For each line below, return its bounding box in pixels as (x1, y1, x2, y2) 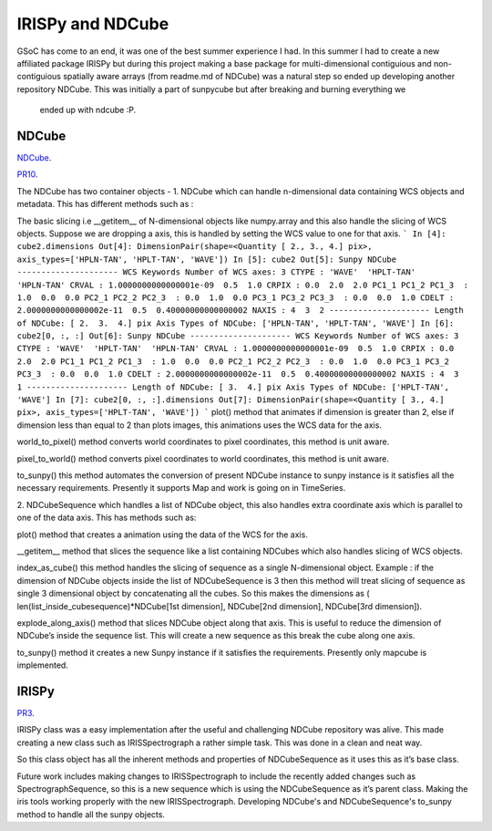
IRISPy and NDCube (16, 14, 169, 34)
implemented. (16, 660, 68, 670)
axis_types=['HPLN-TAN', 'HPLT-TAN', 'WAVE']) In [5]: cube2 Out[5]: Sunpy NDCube (16, 254, 396, 265)
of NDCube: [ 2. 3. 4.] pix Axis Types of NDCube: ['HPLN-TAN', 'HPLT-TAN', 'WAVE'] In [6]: (16, 317, 455, 328)
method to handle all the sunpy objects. (16, 808, 166, 820)
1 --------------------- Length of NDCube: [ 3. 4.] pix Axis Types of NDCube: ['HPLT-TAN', (16, 381, 450, 392)
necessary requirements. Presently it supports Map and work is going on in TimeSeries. (16, 483, 346, 493)
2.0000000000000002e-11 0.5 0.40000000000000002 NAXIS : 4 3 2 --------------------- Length (16, 306, 464, 316)
